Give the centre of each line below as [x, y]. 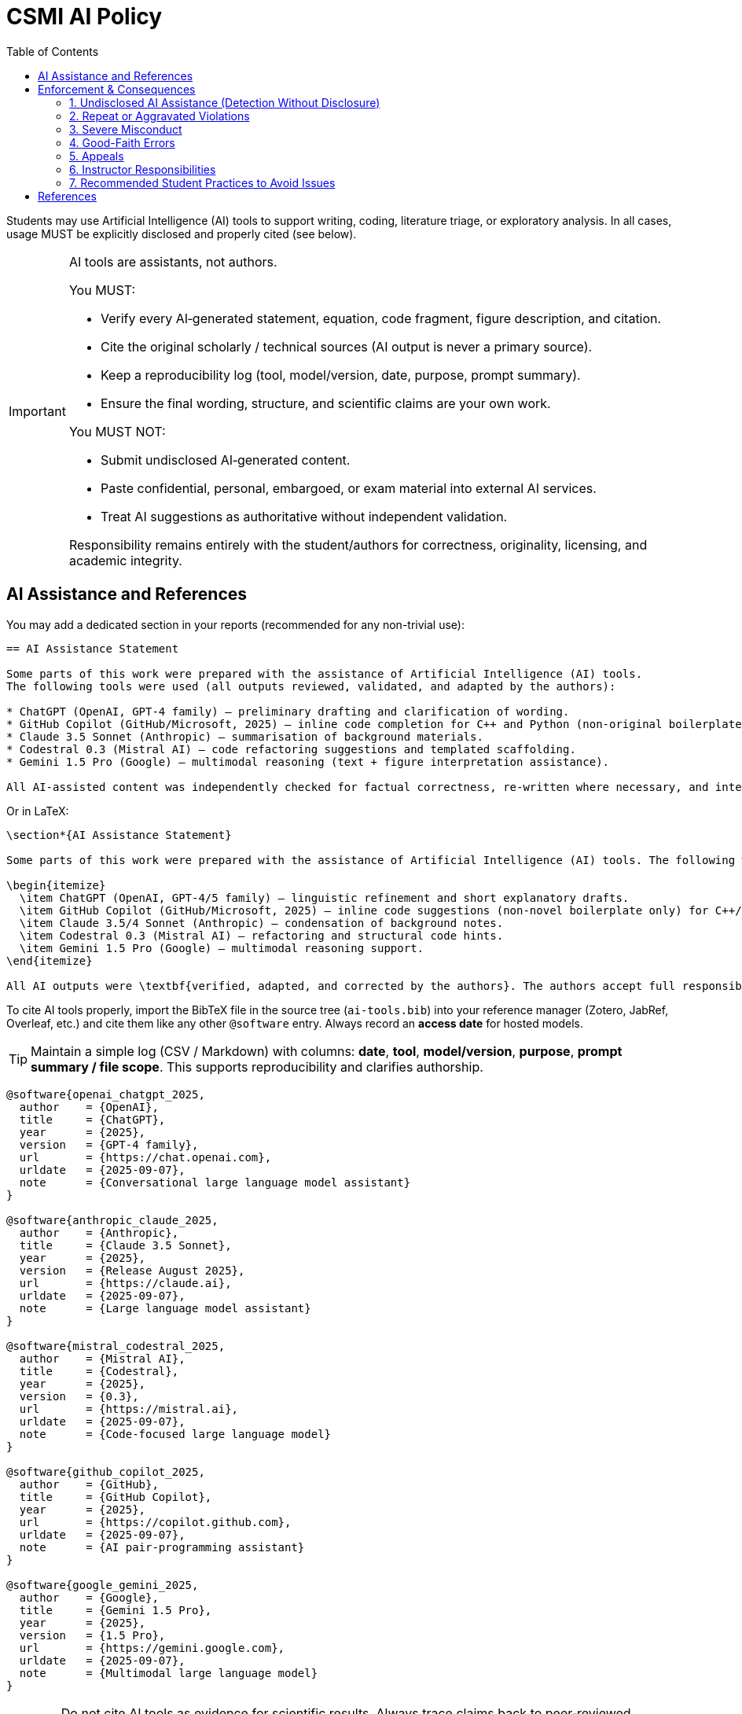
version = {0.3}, [79, 1396]
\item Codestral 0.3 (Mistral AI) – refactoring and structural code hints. [261, 935]
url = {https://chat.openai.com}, [145, 1157]
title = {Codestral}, [99, 1371]
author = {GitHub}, [89, 1484]
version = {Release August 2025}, [132, 1270]
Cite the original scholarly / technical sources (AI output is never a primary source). [346, 346]
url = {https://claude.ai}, [125, 1283]
